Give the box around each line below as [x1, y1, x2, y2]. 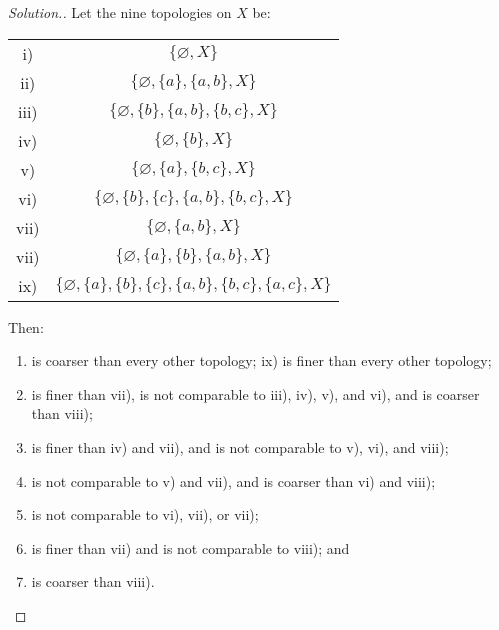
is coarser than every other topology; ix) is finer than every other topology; [31, 350, 492, 371]
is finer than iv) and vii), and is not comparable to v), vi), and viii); [31, 436, 449, 457]
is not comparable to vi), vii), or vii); [31, 504, 259, 525]
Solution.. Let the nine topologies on [8, 2, 232, 22]
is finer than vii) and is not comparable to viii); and [31, 537, 350, 558]
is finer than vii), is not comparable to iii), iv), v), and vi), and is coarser [31, 383, 480, 404]
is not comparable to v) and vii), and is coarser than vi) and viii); [31, 470, 436, 491]
